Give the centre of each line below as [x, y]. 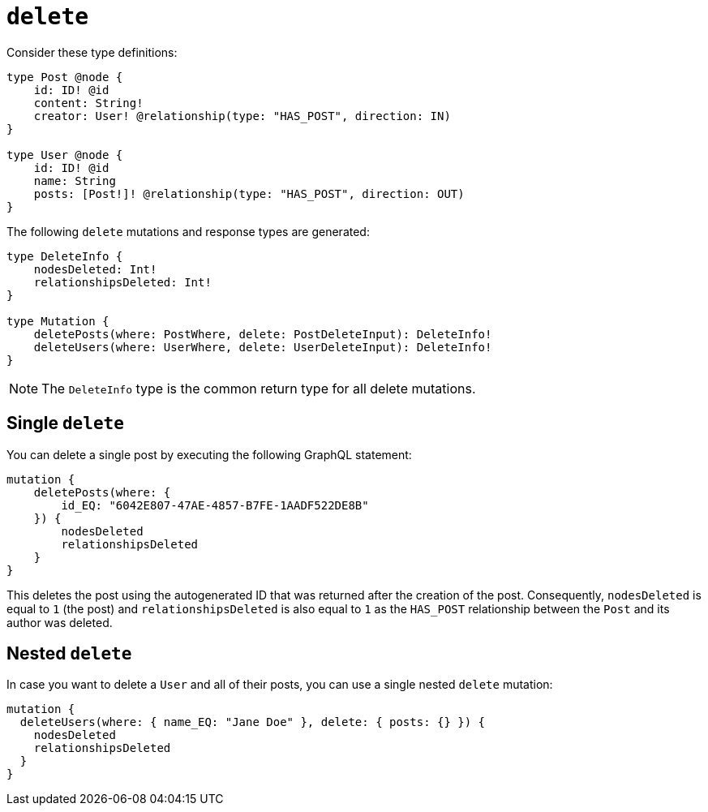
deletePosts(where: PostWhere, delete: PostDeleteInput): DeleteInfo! [263, 334]
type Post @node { [65, 77]
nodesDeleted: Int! [95, 269]
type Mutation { [58, 321]
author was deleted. [60, 622]
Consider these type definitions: [92, 52]
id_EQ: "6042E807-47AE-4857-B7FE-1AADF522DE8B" [215, 505]
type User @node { [65, 155]
